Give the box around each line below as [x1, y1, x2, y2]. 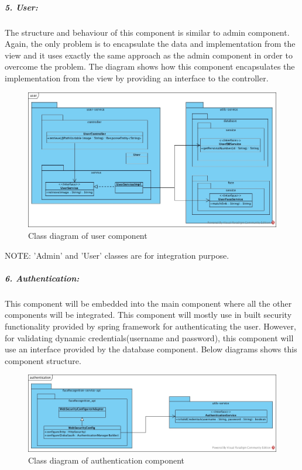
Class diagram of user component [28, 229, 147, 242]
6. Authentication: [5, 272, 80, 284]
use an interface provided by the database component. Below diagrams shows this [5, 343, 297, 355]
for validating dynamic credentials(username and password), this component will [5, 331, 294, 344]
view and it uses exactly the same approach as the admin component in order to [5, 49, 293, 61]
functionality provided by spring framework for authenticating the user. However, [5, 320, 296, 332]
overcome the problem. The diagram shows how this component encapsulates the [5, 60, 295, 73]
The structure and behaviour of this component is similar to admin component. [5, 26, 290, 38]
